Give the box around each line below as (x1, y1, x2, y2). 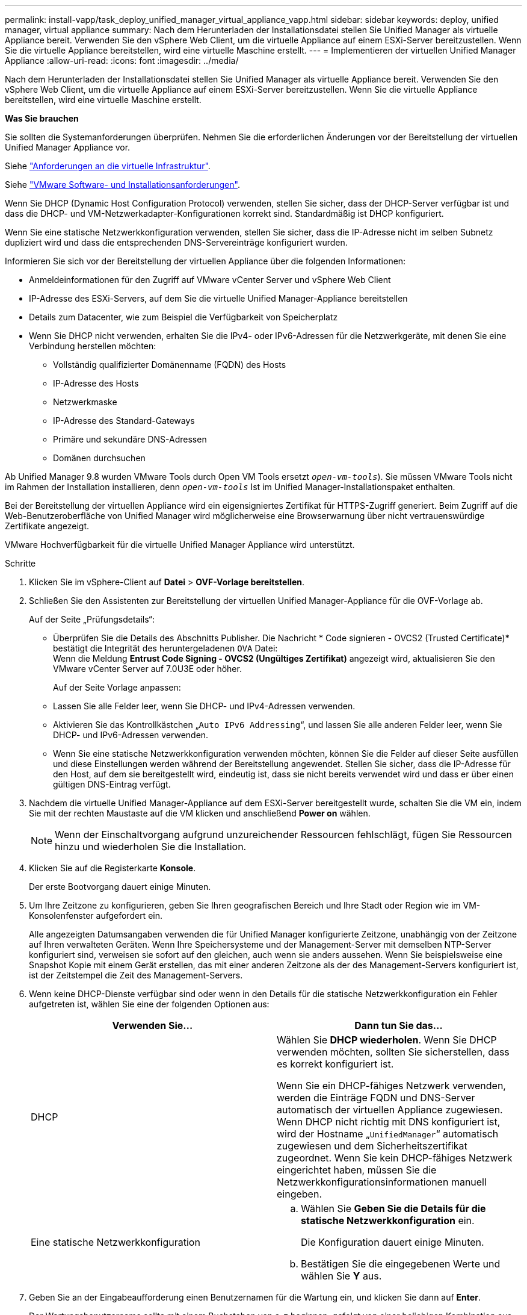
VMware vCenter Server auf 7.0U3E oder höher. (53, 664, 242, 674)
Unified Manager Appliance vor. (5, 142, 131, 152)
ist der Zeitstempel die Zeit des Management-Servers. (29, 970, 243, 980)
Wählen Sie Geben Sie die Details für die (301, 1202, 486, 1214)
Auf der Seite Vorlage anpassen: (53, 682, 181, 692)
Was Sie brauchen (5, 113, 79, 123)
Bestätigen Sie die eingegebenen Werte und (301, 1258, 501, 1270)
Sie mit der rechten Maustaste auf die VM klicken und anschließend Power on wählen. (29, 808, 371, 818)
